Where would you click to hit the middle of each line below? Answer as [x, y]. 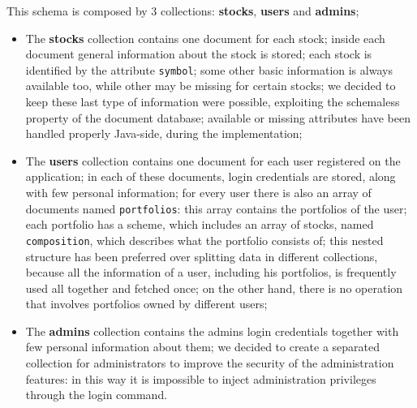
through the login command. [97, 395]
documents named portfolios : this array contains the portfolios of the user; [216, 208]
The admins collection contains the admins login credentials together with [212, 331]
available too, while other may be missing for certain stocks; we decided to [211, 86]
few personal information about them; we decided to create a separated [203, 347]
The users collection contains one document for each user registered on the [213, 160]
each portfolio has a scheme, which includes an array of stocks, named [200, 224]
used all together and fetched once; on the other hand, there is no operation [214, 288]
